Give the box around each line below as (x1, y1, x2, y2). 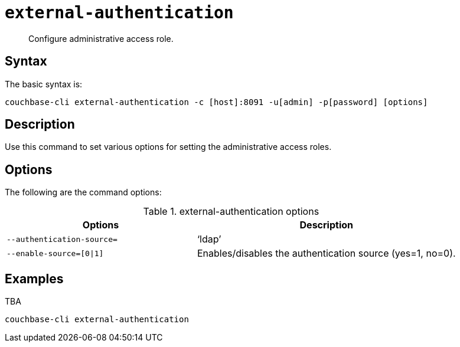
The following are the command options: (5, 187, 162, 198)
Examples (5, 271, 64, 286)
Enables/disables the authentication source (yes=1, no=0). (197, 247, 456, 260)
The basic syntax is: (5, 78, 83, 89)
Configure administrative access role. (28, 33, 174, 44)
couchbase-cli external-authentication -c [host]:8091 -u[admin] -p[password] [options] (5, 97, 428, 107)
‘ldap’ (197, 233, 221, 245)
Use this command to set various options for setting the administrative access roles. (5, 142, 332, 152)
